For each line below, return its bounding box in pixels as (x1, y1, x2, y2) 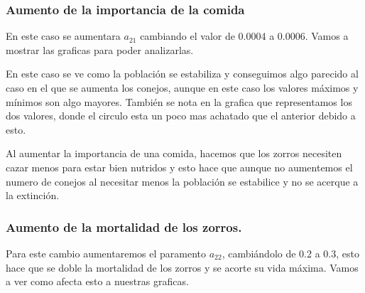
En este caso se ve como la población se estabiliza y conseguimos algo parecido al (6, 66, 359, 81)
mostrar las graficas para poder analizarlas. (6, 42, 194, 57)
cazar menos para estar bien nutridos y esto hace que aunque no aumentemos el (6, 159, 353, 174)
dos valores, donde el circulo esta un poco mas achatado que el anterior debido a (6, 108, 356, 123)
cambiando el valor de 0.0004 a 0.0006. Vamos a (140, 28, 349, 43)
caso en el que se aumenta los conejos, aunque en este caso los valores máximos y (6, 80, 359, 95)
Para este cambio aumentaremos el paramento (6, 245, 206, 260)
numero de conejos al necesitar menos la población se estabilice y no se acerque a (6, 174, 359, 188)
